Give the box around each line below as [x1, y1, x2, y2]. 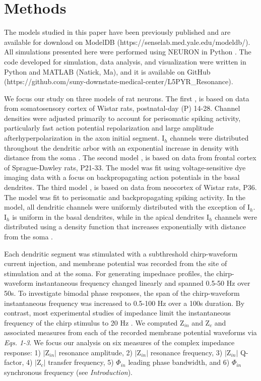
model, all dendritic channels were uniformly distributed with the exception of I [4, 202, 250, 212]
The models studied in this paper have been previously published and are [4, 27, 231, 37]
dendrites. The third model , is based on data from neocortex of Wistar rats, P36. [4, 182, 257, 193]
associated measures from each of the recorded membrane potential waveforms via [4, 327, 257, 338]
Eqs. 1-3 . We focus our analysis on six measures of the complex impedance [4, 337, 235, 347]
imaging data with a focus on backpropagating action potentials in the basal [4, 172, 240, 182]
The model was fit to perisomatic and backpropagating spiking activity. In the [4, 192, 246, 202]
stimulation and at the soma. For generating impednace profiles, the [4, 268, 214, 278]
